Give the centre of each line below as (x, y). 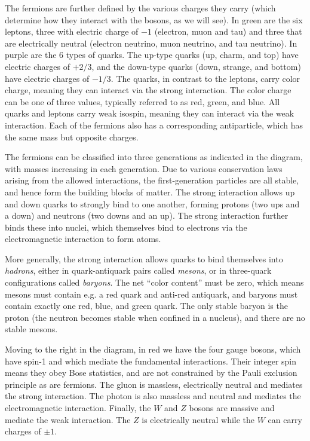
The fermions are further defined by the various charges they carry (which (140, 8)
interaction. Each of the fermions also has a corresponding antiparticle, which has (154, 125)
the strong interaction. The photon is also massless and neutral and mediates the (153, 396)
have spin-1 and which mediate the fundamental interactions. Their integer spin (151, 361)
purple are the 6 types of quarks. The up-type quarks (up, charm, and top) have (152, 55)
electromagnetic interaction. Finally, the (78, 408)
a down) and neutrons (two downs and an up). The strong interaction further (147, 215)
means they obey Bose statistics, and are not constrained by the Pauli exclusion (151, 373)
